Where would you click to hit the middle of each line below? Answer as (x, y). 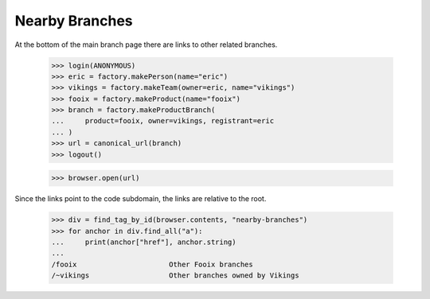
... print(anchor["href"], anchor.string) (144, 242)
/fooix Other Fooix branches (152, 264)
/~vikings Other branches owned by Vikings (175, 276)
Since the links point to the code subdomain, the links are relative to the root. (141, 199)
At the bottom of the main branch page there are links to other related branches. (146, 45)
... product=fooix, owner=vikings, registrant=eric (163, 121)
